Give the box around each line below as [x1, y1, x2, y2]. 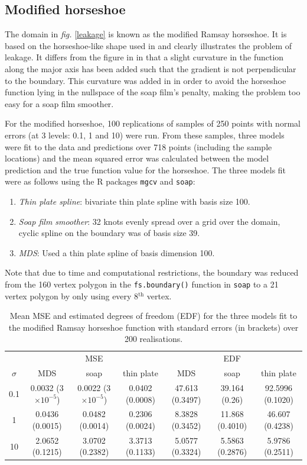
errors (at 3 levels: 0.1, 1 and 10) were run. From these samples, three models [5, 128, 285, 141]
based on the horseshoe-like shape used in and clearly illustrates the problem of [5, 39, 292, 51]
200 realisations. [124, 332, 183, 345]
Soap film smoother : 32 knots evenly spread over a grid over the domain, [18, 215, 280, 227]
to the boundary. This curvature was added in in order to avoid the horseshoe [5, 74, 286, 86]
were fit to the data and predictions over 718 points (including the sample [5, 140, 272, 153]
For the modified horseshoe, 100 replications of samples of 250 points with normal [5, 117, 301, 130]
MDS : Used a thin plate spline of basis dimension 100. [18, 246, 215, 259]
